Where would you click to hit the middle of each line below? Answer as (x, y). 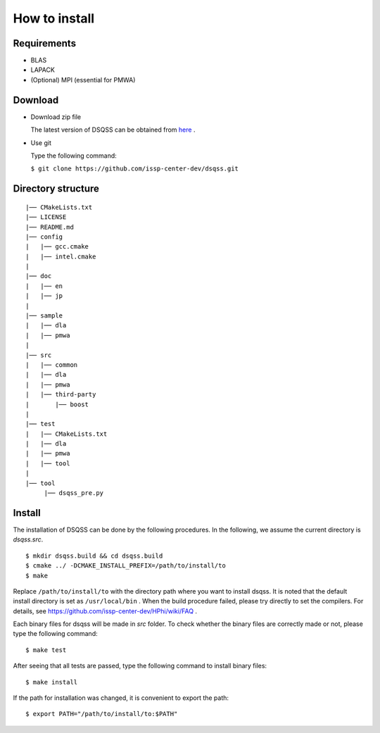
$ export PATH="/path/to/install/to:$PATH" (102, 714)
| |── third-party (61, 395)
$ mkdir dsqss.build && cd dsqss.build (94, 556)
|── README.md (50, 227)
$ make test (46, 650)
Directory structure (56, 189)
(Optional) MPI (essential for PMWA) (83, 80)
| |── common (52, 365)
